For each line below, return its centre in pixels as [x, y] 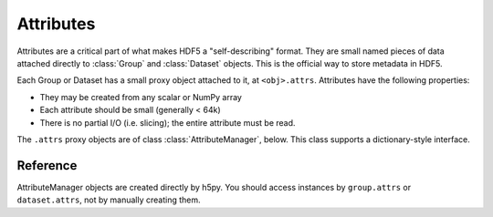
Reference [47, 165]
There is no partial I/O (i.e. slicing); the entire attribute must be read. [168, 122]
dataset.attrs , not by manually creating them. [109, 200]
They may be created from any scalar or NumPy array [141, 97]
